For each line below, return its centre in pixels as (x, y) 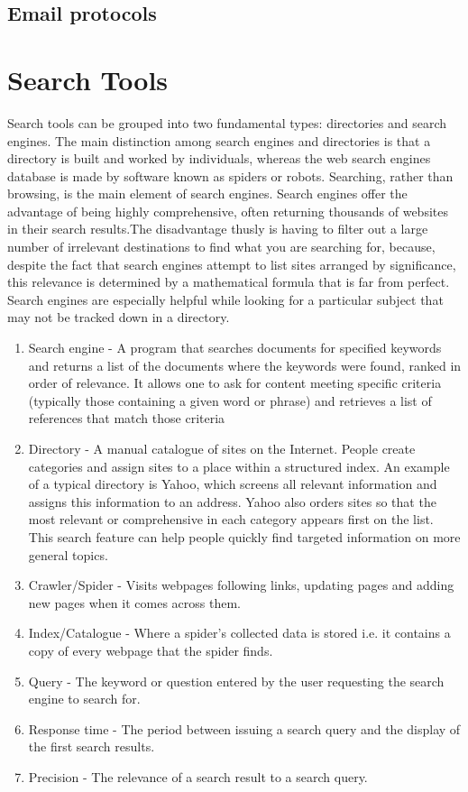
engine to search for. (84, 699)
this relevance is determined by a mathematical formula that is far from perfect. (229, 282)
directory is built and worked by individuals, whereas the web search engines (219, 158)
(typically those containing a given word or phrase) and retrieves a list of (230, 400)
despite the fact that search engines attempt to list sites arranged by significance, (232, 264)
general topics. (68, 554)
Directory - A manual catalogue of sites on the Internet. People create (222, 448)
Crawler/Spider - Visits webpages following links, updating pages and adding (241, 585)
